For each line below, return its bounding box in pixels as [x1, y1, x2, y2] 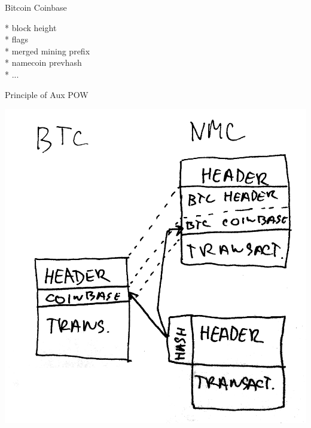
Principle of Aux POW [5, 88, 89, 100]
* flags [5, 33, 28, 45]
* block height [5, 21, 57, 33]
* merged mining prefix [5, 44, 90, 57]
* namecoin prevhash [5, 56, 82, 69]
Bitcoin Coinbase [5, 1, 67, 13]
